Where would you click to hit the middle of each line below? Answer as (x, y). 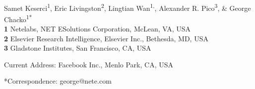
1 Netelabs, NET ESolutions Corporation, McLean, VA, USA (97, 29)
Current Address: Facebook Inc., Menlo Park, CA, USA (89, 64)
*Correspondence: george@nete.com (58, 81)
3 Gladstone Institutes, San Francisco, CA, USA (78, 48)
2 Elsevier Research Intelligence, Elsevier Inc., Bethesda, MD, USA (106, 38)
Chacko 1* (18, 18)
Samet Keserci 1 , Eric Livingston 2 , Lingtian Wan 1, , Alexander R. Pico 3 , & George (127, 7)
